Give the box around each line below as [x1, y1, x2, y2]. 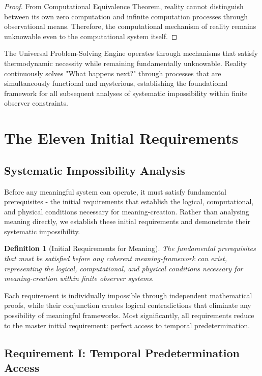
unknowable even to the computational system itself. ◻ [4, 30, 178, 41]
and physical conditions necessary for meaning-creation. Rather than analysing [4, 206, 249, 216]
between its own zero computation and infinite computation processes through [4, 11, 248, 21]
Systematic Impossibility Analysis [4, 162, 185, 178]
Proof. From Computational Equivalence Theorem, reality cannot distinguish [4, 1, 244, 11]
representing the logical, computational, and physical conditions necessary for [4, 263, 243, 273]
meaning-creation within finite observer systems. [4, 273, 154, 284]
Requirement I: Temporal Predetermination [4, 344, 240, 360]
